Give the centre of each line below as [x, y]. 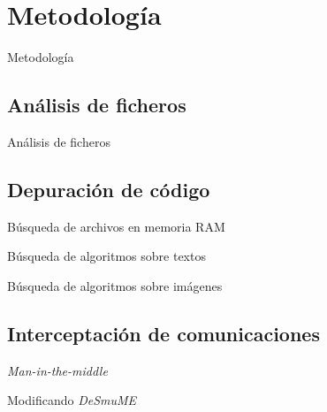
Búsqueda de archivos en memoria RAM [116, 226]
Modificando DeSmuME [72, 400]
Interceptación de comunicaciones [163, 333]
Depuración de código [109, 189]
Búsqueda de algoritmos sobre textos [106, 256]
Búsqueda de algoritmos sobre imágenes [115, 285]
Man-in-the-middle [57, 370]
